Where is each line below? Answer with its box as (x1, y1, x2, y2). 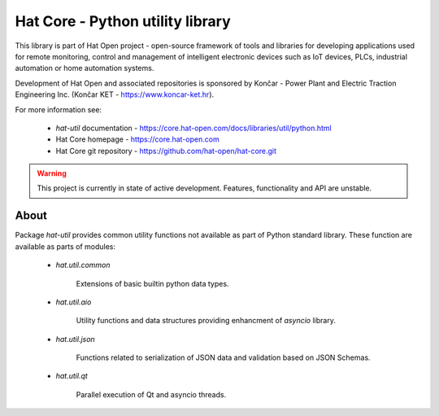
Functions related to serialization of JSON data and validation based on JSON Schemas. (76, 353, 371, 362)
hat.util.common (55, 261, 111, 270)
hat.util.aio (55, 297, 92, 307)
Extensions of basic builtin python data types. (76, 278, 229, 288)
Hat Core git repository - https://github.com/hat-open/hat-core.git (55, 146, 276, 155)
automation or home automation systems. (15, 63, 154, 73)
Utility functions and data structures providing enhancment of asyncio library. (76, 316, 337, 326)
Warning (37, 169, 67, 178)
